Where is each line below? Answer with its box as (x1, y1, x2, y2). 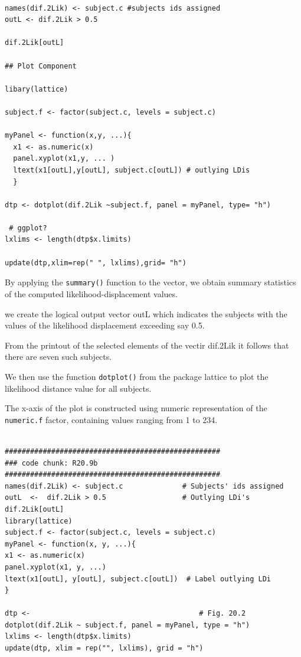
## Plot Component (5, 61, 77, 70)
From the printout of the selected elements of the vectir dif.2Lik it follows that (5, 339, 289, 351)
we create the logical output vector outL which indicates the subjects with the (5, 307, 287, 320)
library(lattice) (5, 516, 73, 525)
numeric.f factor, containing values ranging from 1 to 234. (5, 413, 218, 425)
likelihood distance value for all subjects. (5, 382, 152, 394)
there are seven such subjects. (5, 350, 112, 363)
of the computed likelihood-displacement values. (5, 287, 178, 300)
